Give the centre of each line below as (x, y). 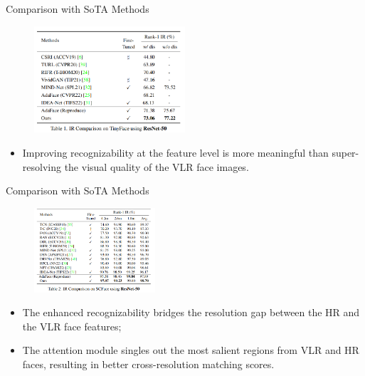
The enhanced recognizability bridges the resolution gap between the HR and (191, 312)
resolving (42, 166)
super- (345, 152)
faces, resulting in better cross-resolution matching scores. (148, 364)
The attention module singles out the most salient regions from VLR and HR (191, 350)
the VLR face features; (72, 326)
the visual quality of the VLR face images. (157, 166)
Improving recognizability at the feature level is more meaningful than (175, 152)
